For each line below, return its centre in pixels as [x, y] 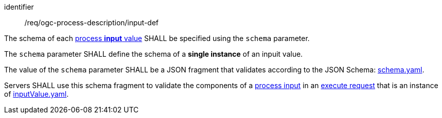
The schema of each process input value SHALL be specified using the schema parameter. [157, 38]
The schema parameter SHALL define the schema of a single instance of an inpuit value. [153, 54]
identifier [19, 7]
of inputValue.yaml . [36, 94]
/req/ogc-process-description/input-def [92, 23]
